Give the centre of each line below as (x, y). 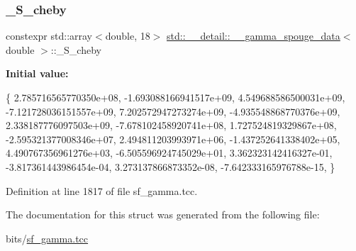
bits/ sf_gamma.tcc (47, 238)
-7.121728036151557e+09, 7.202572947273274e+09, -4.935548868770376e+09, (173, 111)
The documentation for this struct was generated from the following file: (163, 214)
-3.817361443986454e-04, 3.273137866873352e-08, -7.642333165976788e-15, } (171, 166)
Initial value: (37, 73)
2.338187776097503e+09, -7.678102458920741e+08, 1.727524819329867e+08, (171, 125)
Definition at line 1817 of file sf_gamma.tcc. (102, 190)
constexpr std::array (49, 36)
